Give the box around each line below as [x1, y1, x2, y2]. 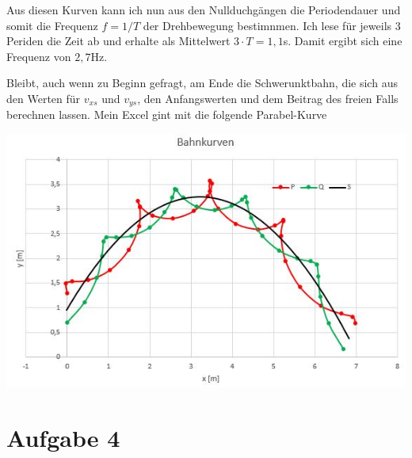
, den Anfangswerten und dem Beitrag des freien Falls [137, 90, 399, 106]
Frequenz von [6, 48, 71, 64]
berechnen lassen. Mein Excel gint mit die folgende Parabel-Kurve [6, 106, 327, 123]
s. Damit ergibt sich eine [283, 32, 402, 49]
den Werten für [6, 90, 81, 106]
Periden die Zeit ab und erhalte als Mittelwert [6, 32, 231, 49]
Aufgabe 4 [6, 422, 120, 454]
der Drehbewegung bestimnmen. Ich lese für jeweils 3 [143, 17, 401, 33]
